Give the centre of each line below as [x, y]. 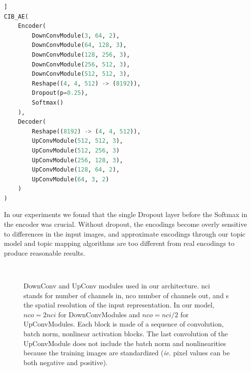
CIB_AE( [16, 16]
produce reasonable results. [45, 252]
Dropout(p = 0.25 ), [60, 93]
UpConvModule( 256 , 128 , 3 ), [78, 160]
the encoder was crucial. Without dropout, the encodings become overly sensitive [125, 224]
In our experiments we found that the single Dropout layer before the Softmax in [126, 214]
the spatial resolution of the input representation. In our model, [119, 305]
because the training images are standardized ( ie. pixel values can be [127, 353]
